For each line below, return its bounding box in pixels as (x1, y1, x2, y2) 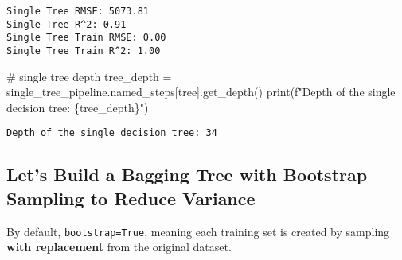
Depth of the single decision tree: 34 (6, 127, 217, 139)
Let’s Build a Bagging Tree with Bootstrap (6, 162, 368, 187)
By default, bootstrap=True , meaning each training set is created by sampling (6, 223, 390, 239)
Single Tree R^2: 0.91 (6, 18, 127, 30)
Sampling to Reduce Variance (6, 185, 256, 210)
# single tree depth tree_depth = (6, 68, 172, 84)
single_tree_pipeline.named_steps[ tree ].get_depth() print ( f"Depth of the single (6, 83, 396, 100)
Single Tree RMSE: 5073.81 (6, 6, 149, 17)
